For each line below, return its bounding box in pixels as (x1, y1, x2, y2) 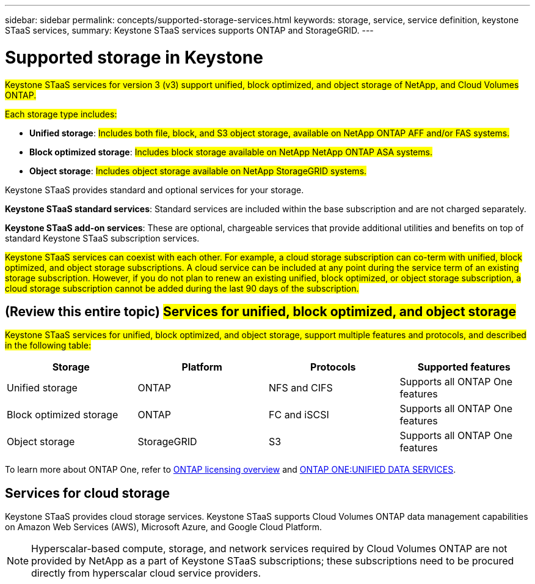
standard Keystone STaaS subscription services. (5, 232, 200, 243)
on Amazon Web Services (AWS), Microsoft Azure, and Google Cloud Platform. (5, 522, 322, 533)
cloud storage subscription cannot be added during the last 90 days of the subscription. (5, 283, 359, 294)
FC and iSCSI (269, 408, 329, 421)
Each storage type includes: (5, 108, 117, 119)
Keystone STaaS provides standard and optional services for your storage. (5, 184, 304, 195)
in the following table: (5, 340, 91, 351)
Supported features (417, 361, 511, 374)
